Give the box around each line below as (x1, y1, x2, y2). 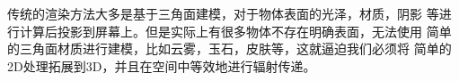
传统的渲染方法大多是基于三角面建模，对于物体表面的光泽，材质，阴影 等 (7, 4, 439, 22)
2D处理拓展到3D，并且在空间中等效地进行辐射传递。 (7, 56, 316, 75)
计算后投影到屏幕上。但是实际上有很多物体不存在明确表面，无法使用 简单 (19, 21, 452, 40)
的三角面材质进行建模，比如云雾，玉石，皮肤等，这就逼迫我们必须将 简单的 (7, 39, 452, 58)
